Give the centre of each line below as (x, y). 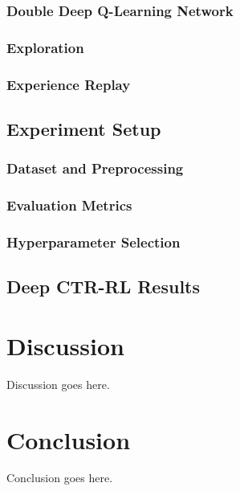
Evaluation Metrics (69, 205)
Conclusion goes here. (60, 478)
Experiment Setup (84, 128)
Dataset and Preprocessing (95, 168)
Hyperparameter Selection (94, 241)
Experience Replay (69, 84)
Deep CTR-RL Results (103, 286)
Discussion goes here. (58, 384)
